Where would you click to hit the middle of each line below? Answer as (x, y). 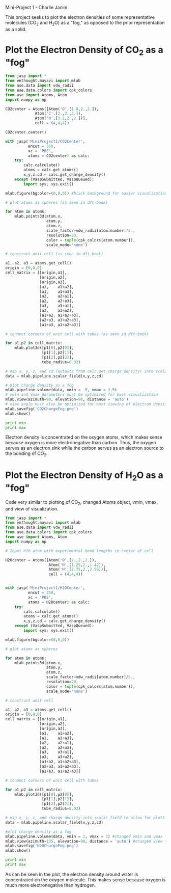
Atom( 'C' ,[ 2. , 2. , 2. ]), (59, 114)
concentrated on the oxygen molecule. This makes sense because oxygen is (85, 880)
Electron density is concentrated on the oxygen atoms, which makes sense (84, 437)
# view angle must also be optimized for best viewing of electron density (87, 404)
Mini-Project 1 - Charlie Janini (36, 7)
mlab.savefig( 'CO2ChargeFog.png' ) (42, 409)
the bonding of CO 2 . (26, 454)
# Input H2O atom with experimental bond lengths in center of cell (79, 551)
